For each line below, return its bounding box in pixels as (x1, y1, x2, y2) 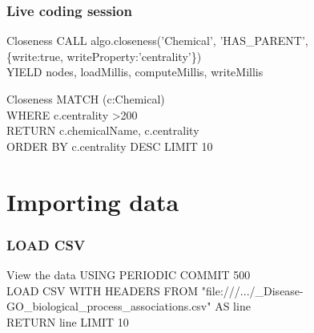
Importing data (6, 185, 179, 217)
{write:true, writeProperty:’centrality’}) (6, 47, 202, 64)
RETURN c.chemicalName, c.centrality (6, 122, 199, 139)
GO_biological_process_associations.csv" (6, 298, 211, 315)
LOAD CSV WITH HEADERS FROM (6, 282, 199, 298)
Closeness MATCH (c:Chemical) (6, 91, 165, 107)
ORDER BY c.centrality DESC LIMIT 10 (6, 137, 213, 154)
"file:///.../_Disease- (201, 282, 304, 298)
